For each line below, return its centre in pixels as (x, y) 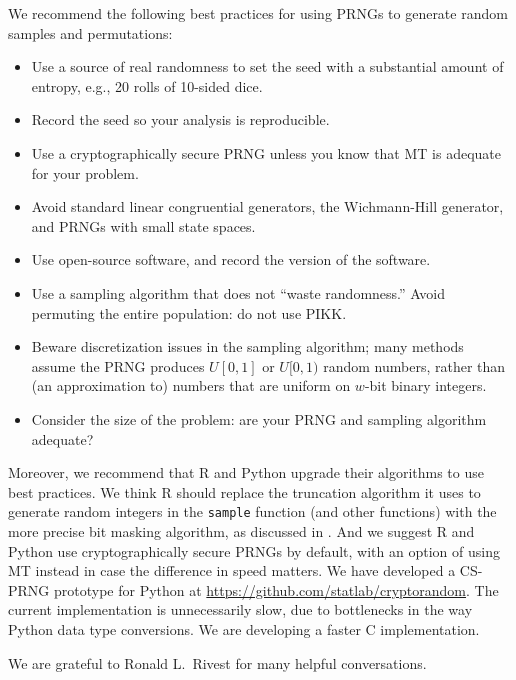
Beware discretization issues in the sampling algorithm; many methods (247, 346)
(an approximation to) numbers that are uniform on (191, 385)
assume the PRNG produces (118, 365)
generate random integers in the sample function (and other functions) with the (252, 511)
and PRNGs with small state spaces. (143, 225)
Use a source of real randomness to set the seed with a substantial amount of (267, 66)
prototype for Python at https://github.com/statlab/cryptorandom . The (276, 589)
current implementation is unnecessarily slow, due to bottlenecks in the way (240, 609)
